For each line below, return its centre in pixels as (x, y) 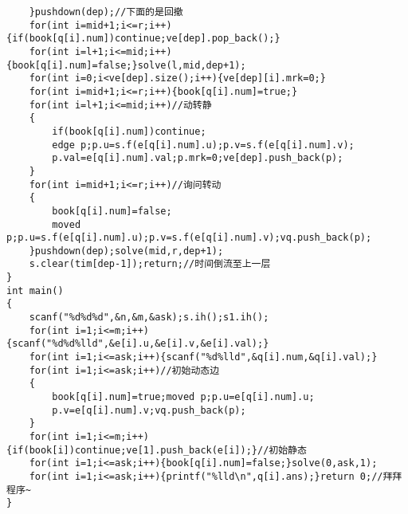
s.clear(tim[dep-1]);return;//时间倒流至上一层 (150, 264)
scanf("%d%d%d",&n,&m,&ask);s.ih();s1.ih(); (149, 318)
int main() (35, 290)
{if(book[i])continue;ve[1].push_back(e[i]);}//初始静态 (157, 450)
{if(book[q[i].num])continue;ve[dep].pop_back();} (143, 39)
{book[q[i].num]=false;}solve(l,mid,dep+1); (126, 65)
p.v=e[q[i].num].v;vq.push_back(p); (149, 410)
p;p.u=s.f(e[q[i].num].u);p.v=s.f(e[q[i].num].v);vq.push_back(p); (189, 238)
